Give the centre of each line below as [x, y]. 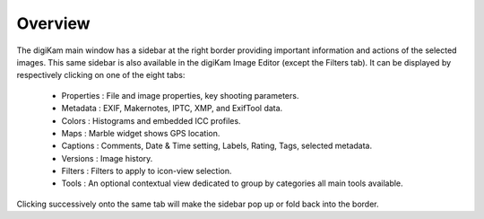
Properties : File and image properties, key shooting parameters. [180, 95]
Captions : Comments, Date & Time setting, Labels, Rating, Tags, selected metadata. [216, 146]
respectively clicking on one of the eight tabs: [101, 75]
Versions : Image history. [107, 158]
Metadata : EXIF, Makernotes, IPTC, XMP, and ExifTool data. [172, 109]
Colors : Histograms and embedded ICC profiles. [151, 120]
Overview [53, 23]
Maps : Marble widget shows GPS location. [141, 133]
